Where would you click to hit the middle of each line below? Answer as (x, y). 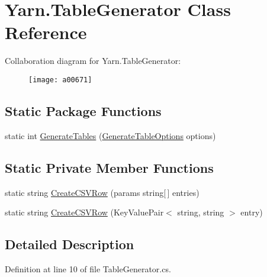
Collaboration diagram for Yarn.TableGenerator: (93, 61)
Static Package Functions (83, 110)
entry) (252, 212)
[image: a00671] (60, 80)
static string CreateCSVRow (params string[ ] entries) (102, 192)
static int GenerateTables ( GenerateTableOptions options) (110, 135)
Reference (46, 32)
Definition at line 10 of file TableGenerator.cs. (88, 268)
